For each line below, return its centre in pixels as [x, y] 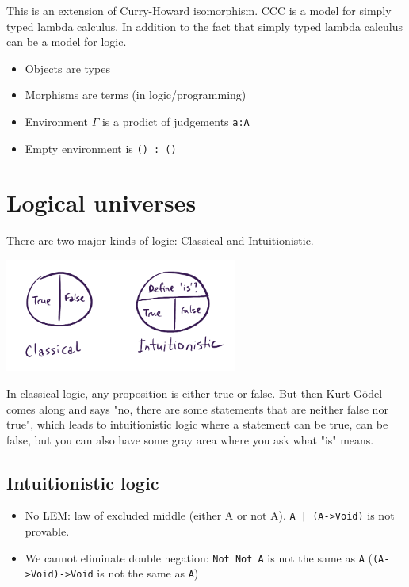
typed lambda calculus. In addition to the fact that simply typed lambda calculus [204, 26]
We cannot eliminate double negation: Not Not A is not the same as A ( [199, 557]
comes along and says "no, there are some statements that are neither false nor [197, 408]
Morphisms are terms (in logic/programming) [136, 95]
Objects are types [67, 68]
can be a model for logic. [67, 42]
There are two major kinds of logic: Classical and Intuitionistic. [160, 240]
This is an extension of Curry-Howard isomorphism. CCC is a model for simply [199, 10]
